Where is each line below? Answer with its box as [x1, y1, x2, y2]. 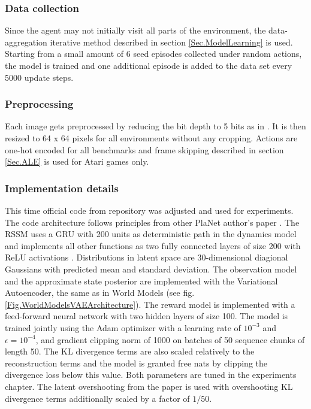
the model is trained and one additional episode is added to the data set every [5, 59, 292, 71]
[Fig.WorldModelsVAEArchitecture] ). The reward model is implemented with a [5, 298, 295, 310]
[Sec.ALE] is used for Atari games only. [5, 155, 149, 168]
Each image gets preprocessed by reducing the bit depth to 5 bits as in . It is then [5, 120, 306, 132]
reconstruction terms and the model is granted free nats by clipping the [5, 356, 268, 369]
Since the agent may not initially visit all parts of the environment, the [5, 24, 266, 37]
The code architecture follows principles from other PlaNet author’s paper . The [5, 216, 300, 228]
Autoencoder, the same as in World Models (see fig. [5, 286, 195, 299]
